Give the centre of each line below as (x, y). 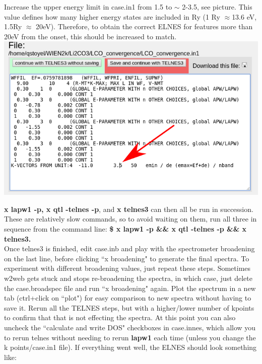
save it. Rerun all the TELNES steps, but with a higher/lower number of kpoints (129, 307)
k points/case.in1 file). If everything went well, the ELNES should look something (130, 347)
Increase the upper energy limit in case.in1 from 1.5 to (88, 7)
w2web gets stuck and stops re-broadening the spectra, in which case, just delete (128, 278)
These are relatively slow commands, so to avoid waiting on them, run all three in (130, 219)
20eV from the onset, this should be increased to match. (90, 36)
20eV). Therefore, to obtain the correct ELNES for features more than (144, 26)
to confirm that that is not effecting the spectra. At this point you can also (120, 317)
